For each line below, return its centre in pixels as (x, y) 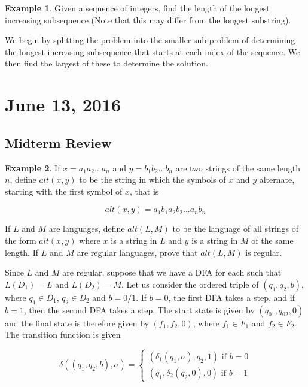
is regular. (264, 252)
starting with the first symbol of (64, 191)
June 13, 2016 (63, 105)
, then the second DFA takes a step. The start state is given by (139, 309)
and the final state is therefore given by (77, 323)
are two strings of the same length (238, 167)
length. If (22, 252)
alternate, (277, 179)
